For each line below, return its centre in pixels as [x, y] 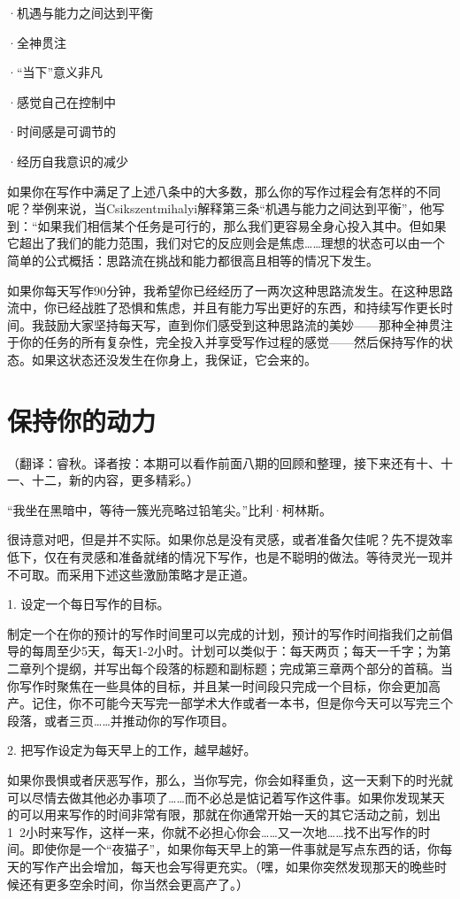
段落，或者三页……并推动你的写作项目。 [121, 720]
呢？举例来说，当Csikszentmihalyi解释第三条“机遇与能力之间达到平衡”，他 [220, 208]
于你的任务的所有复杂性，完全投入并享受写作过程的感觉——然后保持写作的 [224, 342]
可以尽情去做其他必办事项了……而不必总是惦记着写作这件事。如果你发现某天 [226, 797]
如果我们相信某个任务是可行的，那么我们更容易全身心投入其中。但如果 [242, 225]
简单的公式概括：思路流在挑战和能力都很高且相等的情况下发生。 [193, 260]
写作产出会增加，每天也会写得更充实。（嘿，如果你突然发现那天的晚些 [233, 866]
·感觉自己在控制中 [61, 101]
